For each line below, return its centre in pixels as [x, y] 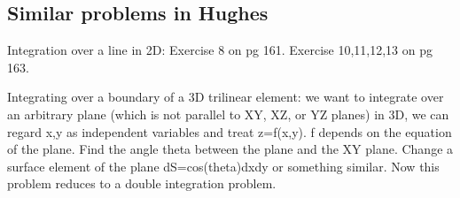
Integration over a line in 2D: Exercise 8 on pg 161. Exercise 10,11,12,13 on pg [220, 50]
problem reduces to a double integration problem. [142, 183]
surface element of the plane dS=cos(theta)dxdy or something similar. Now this [223, 166]
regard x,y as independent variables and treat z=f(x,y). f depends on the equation [230, 131]
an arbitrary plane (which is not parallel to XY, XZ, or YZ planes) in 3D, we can [228, 114]
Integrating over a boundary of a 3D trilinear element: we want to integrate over [226, 97]
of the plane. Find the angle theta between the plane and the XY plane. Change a [230, 149]
